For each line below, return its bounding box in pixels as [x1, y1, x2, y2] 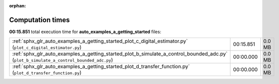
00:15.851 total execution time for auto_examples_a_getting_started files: [9, 29, 162, 35]
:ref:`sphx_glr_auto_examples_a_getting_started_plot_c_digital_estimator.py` [12, 38, 188, 44]
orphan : [9, 3, 26, 8]
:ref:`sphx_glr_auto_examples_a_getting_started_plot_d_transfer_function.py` [12, 63, 190, 70]
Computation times [9, 15, 70, 24]
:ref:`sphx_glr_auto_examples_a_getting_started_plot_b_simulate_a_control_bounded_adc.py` [12, 50, 228, 57]
